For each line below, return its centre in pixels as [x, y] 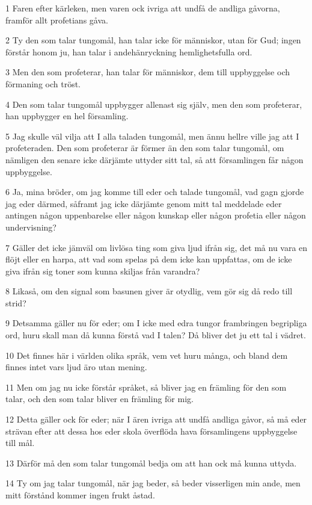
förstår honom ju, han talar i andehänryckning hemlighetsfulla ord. [129, 51]
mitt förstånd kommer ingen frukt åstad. [80, 495]
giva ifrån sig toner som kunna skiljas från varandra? [103, 271]
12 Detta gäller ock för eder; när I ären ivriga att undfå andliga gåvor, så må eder [156, 419]
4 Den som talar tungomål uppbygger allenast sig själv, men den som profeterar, [154, 104]
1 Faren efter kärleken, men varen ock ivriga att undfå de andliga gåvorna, [143, 8]
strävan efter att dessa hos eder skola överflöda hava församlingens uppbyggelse [151, 431]
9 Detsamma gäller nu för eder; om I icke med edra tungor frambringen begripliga [156, 323]
